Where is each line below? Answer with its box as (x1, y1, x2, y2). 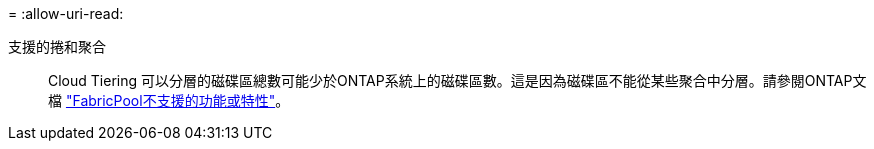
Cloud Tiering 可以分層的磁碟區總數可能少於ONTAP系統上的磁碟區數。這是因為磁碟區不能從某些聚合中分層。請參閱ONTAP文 (48, 72, 867, 89)
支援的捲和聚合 (8, 38, 106, 55)
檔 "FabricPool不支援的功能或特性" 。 (48, 92, 290, 109)
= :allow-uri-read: (8, 5, 124, 22)
